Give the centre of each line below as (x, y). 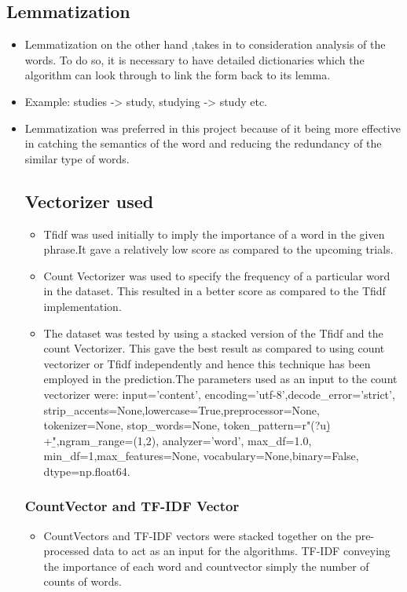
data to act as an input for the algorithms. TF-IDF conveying (242, 551)
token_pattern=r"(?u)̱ (277, 425)
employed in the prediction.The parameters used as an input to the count (220, 379)
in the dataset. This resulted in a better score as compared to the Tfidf (214, 291)
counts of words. (82, 581)
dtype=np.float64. (87, 471)
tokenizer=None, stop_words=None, (132, 425)
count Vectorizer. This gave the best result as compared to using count (214, 348)
